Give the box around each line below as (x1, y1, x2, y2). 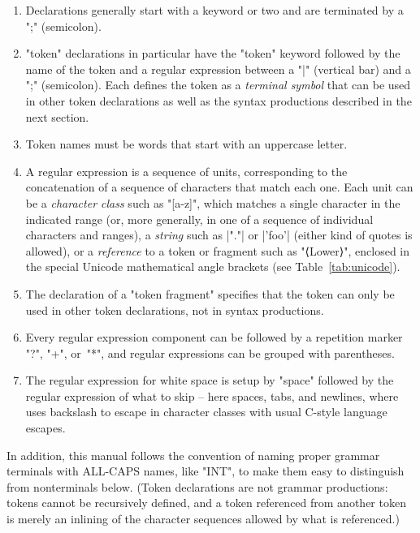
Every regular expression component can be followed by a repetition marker (25, 329, 403, 346)
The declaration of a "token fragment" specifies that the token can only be (25, 285, 395, 302)
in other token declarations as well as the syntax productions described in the (25, 92, 412, 109)
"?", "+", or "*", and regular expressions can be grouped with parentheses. (25, 344, 395, 361)
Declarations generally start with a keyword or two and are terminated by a (25, 2, 404, 18)
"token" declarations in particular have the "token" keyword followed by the (25, 45, 401, 62)
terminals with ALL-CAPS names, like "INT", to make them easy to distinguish (6, 462, 405, 479)
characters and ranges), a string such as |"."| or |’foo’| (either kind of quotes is (25, 226, 413, 243)
